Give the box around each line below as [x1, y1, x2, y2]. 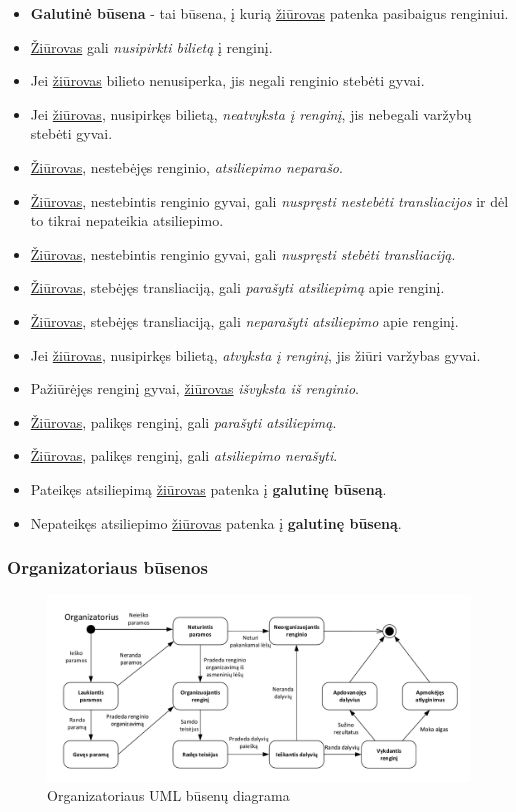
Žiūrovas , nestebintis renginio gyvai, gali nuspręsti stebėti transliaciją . [30, 243, 456, 264]
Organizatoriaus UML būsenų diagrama [47, 785, 290, 806]
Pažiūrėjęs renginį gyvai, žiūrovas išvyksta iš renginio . [30, 378, 359, 399]
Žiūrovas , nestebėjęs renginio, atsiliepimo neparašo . [30, 156, 343, 177]
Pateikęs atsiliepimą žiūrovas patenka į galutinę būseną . [30, 478, 387, 499]
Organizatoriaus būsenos [7, 555, 208, 580]
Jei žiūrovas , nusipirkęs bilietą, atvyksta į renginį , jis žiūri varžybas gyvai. [30, 344, 481, 365]
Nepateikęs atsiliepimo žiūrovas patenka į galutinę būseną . [30, 512, 402, 533]
